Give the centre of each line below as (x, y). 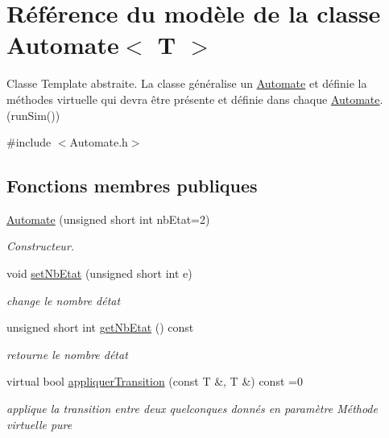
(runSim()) (33, 115)
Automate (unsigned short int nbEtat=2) (108, 219)
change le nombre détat (64, 300)
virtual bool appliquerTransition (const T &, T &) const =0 (155, 381)
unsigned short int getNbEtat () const (100, 327)
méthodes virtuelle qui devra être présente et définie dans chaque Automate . (195, 99)
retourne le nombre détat (67, 354)
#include (29, 142)
